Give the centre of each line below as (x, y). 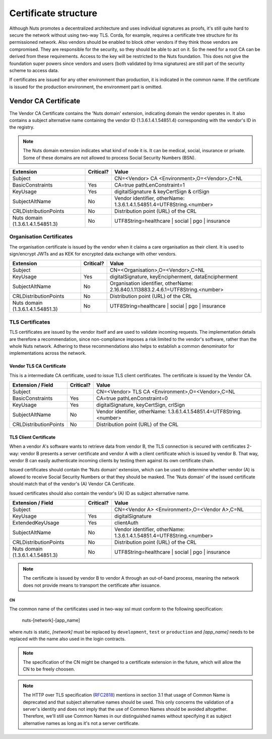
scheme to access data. (34, 70)
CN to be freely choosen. (49, 669)
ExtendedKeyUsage (36, 523)
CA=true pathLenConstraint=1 (149, 185)
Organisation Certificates (41, 237)
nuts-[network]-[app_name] (51, 621)
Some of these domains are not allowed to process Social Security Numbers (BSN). (109, 158)
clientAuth (126, 523)
